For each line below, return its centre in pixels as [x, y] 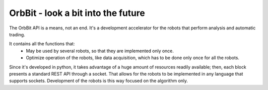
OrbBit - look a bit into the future [77, 13]
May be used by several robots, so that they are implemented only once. [100, 51]
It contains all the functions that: [42, 44]
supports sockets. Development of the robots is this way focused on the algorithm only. [99, 81]
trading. [17, 34]
